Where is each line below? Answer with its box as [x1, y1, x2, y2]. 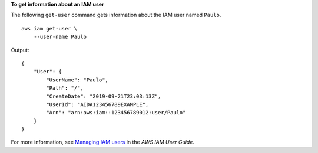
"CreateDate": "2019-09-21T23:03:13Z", [46, 93, 161, 100]
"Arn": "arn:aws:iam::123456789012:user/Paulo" [46, 109, 186, 116]
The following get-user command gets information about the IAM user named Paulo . [11, 12, 221, 19]
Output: [11, 46, 29, 53]
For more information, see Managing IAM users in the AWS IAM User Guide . [11, 138, 194, 146]
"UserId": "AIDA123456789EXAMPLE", [46, 101, 149, 108]
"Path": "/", [46, 85, 84, 91]
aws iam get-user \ [21, 25, 78, 32]
